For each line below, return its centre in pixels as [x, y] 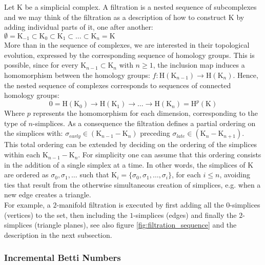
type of [15, 123]
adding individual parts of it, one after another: [79, 27]
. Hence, [246, 75]
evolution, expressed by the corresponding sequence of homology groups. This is [129, 55]
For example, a [27, 205]
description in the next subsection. [58, 235]
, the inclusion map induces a [199, 65]
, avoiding [235, 175]
